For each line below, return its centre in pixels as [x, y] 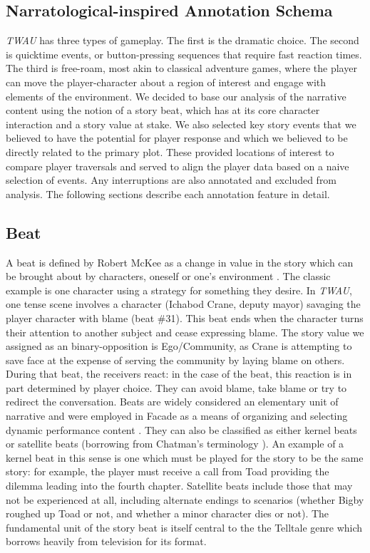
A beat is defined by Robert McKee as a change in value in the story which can [180, 262]
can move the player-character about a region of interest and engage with [166, 82]
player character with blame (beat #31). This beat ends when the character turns [185, 317]
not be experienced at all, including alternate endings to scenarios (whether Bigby [185, 499]
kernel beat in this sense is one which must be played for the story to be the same [185, 457]
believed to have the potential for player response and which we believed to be [177, 138]
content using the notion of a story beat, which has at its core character [163, 110]
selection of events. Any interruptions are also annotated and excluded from [171, 180]
